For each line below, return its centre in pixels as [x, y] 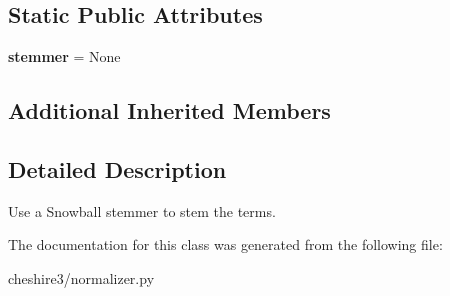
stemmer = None [64, 56]
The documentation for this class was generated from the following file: [225, 244]
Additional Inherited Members [169, 110]
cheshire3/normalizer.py [81, 277]
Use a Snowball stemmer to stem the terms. [142, 210]
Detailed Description [117, 168]
